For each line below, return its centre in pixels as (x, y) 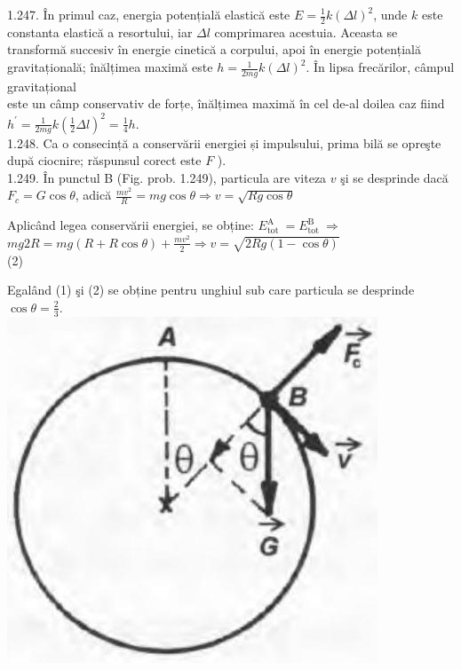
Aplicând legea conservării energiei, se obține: (131, 225)
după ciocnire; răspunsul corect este (104, 160)
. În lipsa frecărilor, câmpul (380, 67)
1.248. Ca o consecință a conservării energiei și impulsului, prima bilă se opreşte (224, 142)
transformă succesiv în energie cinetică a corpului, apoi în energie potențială (214, 49)
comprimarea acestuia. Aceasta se (306, 32)
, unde (390, 14)
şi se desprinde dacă (394, 177)
